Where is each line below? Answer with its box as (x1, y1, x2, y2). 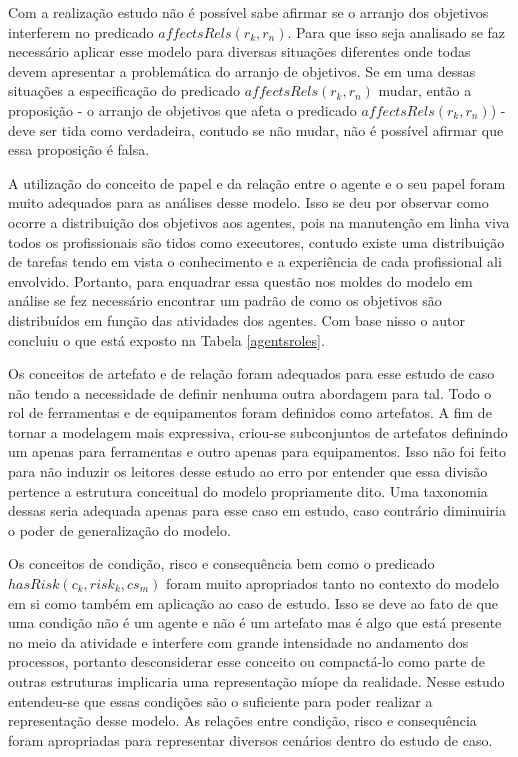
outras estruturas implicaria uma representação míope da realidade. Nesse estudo (8, 671, 505, 691)
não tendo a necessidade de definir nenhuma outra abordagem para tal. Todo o (8, 382, 492, 403)
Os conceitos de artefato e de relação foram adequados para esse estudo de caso (8, 363, 495, 384)
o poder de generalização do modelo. (8, 519, 231, 540)
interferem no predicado (8, 21, 154, 42)
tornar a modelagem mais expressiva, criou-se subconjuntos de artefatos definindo (8, 421, 508, 442)
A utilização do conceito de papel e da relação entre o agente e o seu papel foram (8, 172, 506, 193)
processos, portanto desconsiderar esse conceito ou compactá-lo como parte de (8, 651, 486, 672)
